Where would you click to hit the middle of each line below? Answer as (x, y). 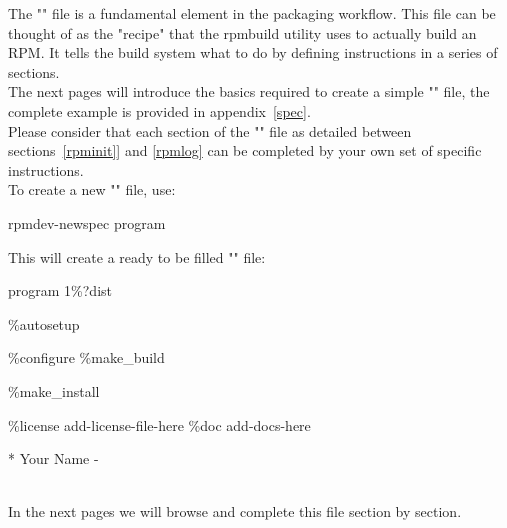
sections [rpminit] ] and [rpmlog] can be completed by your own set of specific (245, 150)
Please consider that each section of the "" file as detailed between (210, 130)
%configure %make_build (86, 357)
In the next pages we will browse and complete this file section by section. (235, 511)
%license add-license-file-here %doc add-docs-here (159, 424)
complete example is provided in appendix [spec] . (159, 110)
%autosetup (44, 323)
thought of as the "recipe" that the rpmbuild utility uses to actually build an (242, 32)
